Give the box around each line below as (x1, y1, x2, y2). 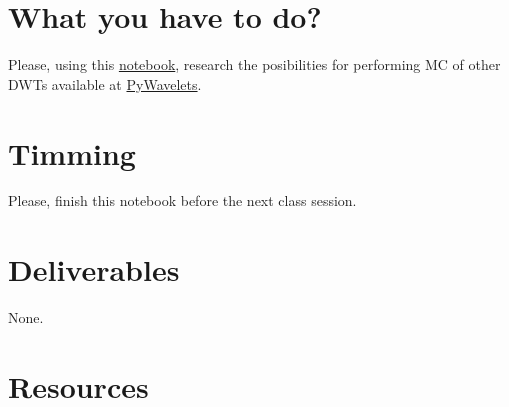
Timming (8, 132, 136, 173)
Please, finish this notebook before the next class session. (8, 190, 357, 211)
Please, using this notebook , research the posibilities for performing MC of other (8, 54, 501, 75)
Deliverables (8, 249, 180, 290)
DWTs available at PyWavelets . (8, 73, 202, 94)
